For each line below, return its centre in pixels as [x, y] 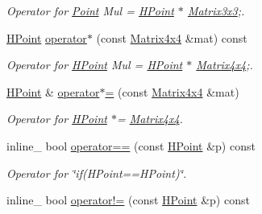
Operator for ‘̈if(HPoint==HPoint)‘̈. [97, 173]
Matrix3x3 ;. [216, 10]
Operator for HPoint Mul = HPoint [95, 65]
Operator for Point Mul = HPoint [90, 10]
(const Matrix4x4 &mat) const [172, 37]
